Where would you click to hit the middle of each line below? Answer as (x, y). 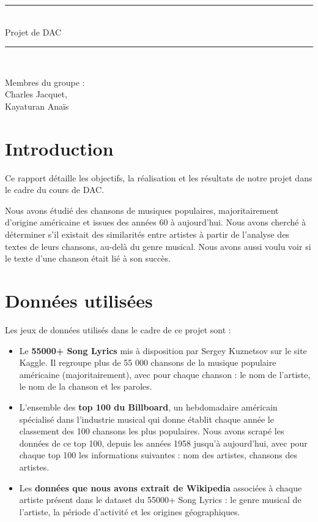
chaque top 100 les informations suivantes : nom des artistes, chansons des (158, 455)
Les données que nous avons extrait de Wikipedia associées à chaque (161, 487)
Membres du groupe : (45, 82)
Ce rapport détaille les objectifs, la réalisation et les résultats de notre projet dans (159, 177)
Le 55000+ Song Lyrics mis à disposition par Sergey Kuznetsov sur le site (163, 350)
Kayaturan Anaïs (37, 106)
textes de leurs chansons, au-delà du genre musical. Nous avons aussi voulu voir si (158, 246)
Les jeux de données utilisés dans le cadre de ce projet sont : (118, 329)
